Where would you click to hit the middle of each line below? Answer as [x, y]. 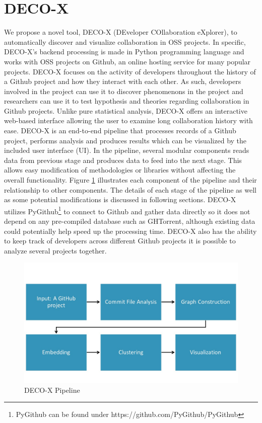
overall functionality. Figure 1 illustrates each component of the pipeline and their [130, 180]
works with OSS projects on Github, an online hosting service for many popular [127, 61]
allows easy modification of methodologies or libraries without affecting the [120, 170]
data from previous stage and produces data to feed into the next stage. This [123, 160]
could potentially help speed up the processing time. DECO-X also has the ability [130, 231]
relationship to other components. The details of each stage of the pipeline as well [130, 189]
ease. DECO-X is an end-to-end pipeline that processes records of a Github [120, 131]
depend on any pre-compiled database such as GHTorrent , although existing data [130, 221]
